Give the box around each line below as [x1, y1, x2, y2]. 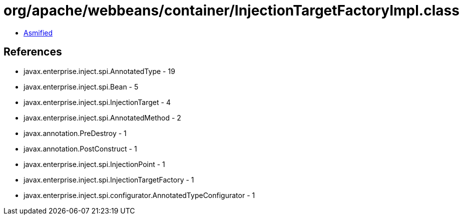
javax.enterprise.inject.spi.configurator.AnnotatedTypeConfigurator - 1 [24, 190, 255, 199]
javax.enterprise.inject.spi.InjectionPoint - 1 [24, 159, 165, 168]
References [4, 45, 62, 58]
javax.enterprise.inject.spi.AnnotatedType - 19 [24, 66, 175, 75]
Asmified [24, 28, 53, 37]
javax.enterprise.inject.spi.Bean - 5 [24, 82, 139, 91]
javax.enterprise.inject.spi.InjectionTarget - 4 [24, 97, 171, 106]
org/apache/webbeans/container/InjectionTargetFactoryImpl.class [4, 2, 459, 19]
